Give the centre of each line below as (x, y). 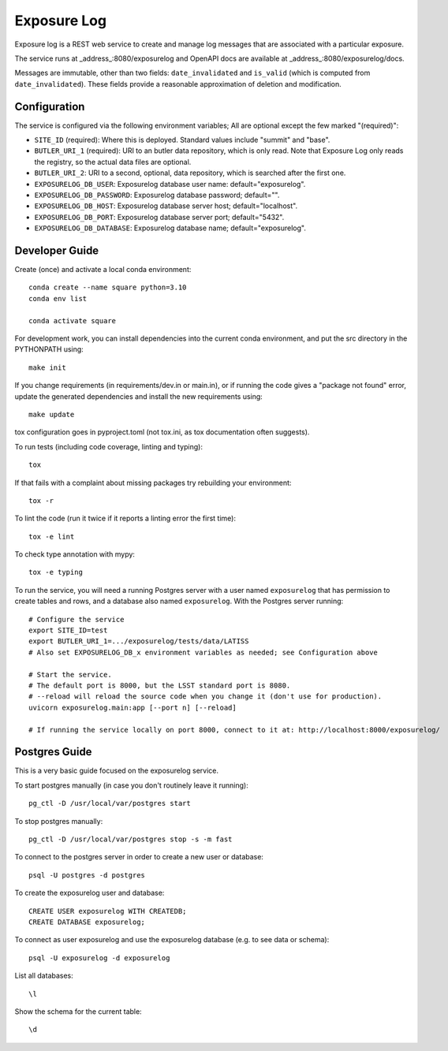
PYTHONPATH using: (49, 349)
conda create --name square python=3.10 (108, 287)
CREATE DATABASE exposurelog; (87, 922)
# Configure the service (77, 619)
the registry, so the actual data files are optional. (113, 162)
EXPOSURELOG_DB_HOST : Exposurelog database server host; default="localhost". (166, 206)
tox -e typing (56, 572)
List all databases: (44, 976)
